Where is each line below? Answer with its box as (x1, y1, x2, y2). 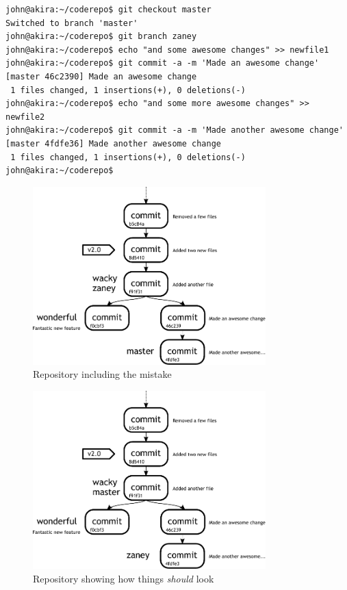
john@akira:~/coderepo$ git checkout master (5, 5, 211, 14)
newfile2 (5, 112, 45, 122)
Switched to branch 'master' (5, 18, 138, 28)
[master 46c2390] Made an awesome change (5, 71, 197, 81)
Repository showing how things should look (33, 571, 214, 585)
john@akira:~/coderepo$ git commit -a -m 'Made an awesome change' (5, 58, 320, 68)
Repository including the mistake (33, 367, 172, 381)
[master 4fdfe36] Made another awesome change (5, 138, 221, 149)
